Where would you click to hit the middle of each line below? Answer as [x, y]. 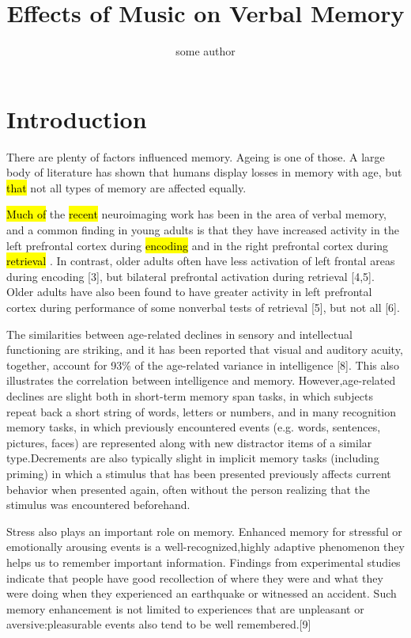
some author [205, 51]
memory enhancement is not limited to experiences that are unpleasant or [185, 608]
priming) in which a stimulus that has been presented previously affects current [199, 473]
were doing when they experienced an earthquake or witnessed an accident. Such [202, 593]
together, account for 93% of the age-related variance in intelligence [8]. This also [203, 365]
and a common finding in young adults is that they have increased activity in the [203, 230]
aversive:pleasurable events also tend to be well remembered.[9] [159, 624]
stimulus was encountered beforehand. [98, 505]
